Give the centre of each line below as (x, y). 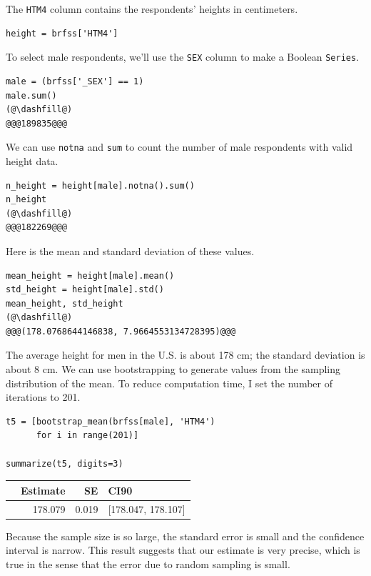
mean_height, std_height (65, 303)
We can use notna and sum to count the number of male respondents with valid (179, 147)
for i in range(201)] (87, 436)
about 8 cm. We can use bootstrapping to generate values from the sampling (173, 369)
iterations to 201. (43, 397)
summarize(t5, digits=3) (65, 463)
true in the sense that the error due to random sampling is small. (148, 563)
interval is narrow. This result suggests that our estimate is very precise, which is (183, 550)
